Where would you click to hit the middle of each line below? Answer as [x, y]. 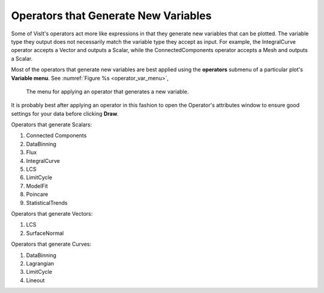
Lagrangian [40, 263]
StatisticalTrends [47, 203]
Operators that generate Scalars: [52, 125]
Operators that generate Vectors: [52, 213]
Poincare [37, 194]
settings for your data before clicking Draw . [65, 113]
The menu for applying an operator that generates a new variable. [107, 91]
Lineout [35, 280]
